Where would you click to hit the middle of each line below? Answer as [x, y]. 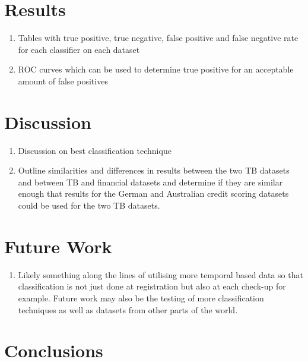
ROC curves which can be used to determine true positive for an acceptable [156, 69]
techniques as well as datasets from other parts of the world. [128, 309]
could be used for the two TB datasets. [89, 205]
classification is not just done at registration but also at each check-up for [152, 286]
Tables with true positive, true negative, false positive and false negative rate [158, 38]
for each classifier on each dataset [79, 49]
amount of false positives [63, 81]
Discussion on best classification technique [95, 150]
